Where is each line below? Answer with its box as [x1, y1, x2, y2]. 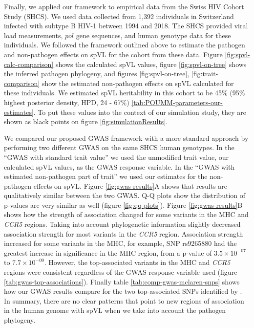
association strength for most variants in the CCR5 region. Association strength [4, 228, 243, 239]
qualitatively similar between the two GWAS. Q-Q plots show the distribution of [4, 190, 246, 200]
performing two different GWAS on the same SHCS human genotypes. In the [4, 142, 234, 153]
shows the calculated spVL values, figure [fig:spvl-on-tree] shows [55, 59, 247, 69]
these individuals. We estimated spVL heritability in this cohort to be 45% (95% [4, 87, 245, 98]
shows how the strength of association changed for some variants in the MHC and [4, 209, 249, 219]
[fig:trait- [191, 68, 218, 79]
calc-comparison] [4, 59, 54, 69]
